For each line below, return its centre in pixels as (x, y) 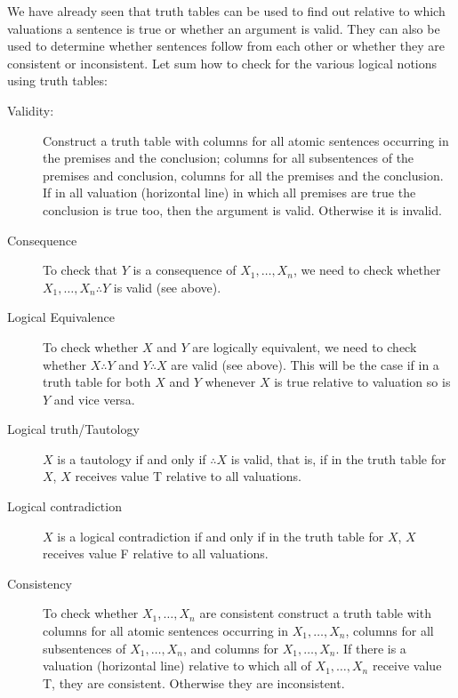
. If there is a (371, 648)
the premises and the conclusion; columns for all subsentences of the (229, 158)
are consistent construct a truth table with (315, 613)
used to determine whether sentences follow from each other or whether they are (226, 46)
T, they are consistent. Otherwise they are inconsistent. (194, 682)
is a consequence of (185, 270)
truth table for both (97, 382)
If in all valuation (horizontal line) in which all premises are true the (229, 193)
